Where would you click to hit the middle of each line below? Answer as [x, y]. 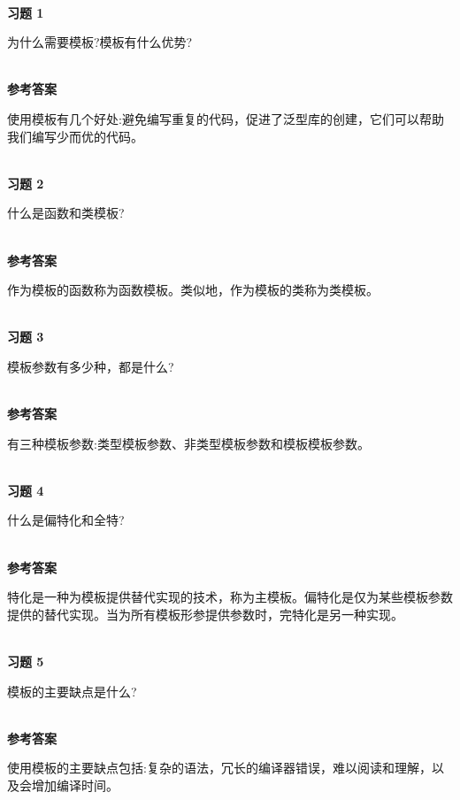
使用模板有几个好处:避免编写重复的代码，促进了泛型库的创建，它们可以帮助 [226, 118]
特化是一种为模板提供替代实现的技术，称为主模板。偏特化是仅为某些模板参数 [230, 597]
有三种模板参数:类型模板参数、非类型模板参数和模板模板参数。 [188, 443]
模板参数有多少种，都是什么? [91, 366]
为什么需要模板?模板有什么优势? [100, 42]
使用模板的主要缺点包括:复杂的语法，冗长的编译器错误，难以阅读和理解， [219, 768]
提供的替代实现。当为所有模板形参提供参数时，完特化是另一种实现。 [205, 614]
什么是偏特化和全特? [66, 520]
